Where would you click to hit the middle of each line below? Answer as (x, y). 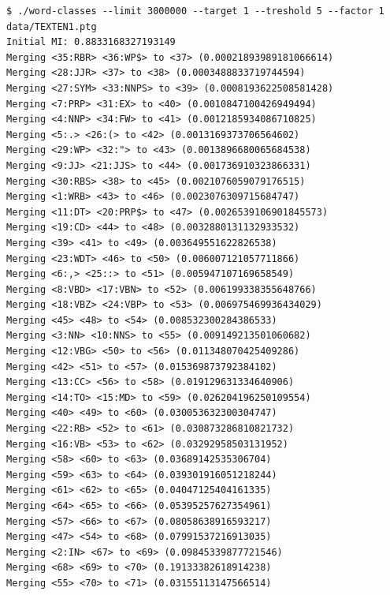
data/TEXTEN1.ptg (52, 26)
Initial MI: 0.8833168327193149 (91, 42)
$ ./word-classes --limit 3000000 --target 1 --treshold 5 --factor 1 (195, 11)
